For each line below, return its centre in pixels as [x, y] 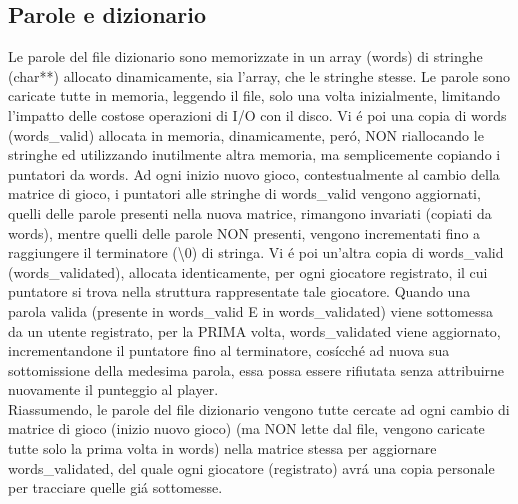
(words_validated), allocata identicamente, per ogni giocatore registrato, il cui [248, 271]
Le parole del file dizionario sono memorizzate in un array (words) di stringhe [245, 56]
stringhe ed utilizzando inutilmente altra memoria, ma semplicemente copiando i [254, 154]
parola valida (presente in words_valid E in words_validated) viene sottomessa [250, 310]
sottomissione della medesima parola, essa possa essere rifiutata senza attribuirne [256, 369]
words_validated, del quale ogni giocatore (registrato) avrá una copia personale [251, 467]
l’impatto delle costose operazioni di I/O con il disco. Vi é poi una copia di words [257, 114]
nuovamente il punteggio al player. [113, 389]
